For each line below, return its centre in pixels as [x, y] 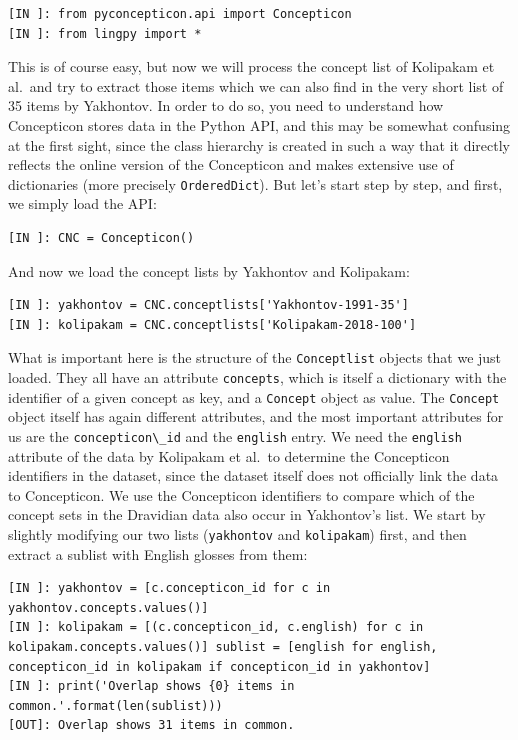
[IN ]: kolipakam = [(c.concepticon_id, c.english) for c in [216, 627]
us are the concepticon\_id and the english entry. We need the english [235, 435]
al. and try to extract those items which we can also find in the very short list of [256, 85]
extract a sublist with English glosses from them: [158, 553]
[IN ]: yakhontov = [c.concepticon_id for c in [169, 588]
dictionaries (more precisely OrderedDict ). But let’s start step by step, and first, [255, 183]
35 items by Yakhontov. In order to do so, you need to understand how [226, 105]
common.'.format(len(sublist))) [115, 705]
